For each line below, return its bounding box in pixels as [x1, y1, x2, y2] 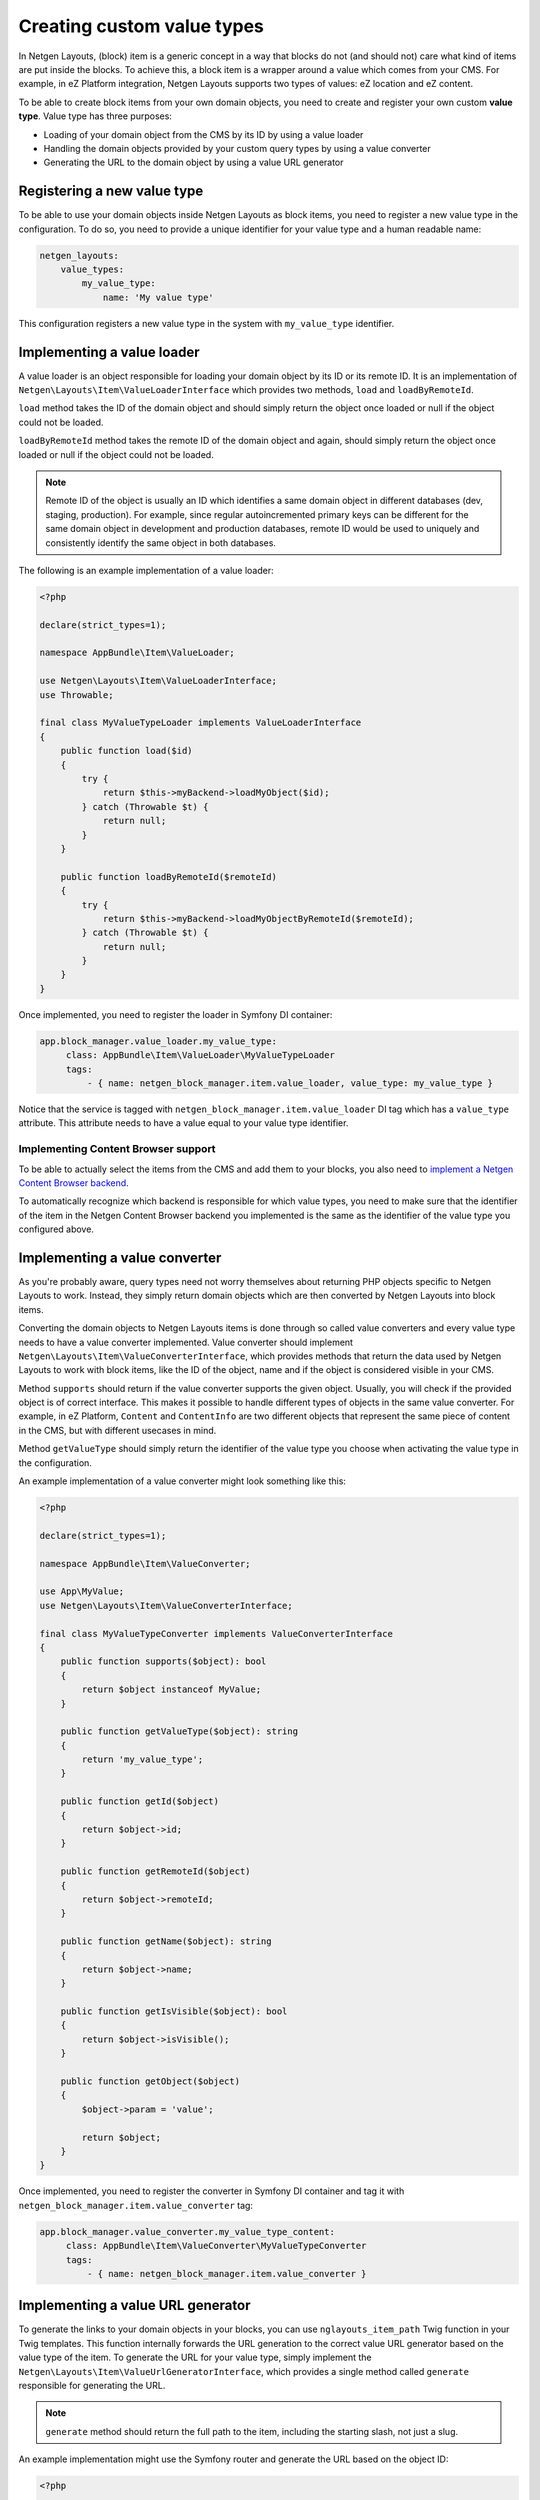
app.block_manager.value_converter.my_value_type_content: [39, 2226, 335, 2237]
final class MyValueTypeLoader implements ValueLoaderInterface [39, 717, 362, 729]
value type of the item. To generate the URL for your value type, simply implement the [18, 2351, 372, 2364]
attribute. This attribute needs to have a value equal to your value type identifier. [18, 1117, 349, 1129]
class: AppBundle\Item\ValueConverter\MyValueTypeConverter [65, 2240, 367, 2252]
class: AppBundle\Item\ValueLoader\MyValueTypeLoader [65, 1050, 335, 1061]
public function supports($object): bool [60, 1656, 267, 1667]
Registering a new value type [18, 183, 204, 200]
